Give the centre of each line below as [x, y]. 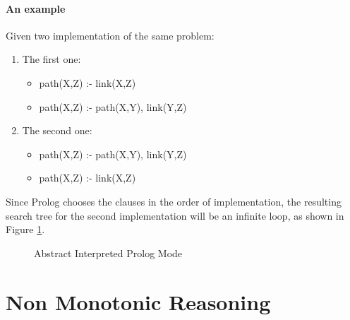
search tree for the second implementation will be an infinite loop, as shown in [175, 215]
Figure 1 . [25, 229]
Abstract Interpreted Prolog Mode [108, 253]
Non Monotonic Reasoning [138, 301]
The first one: [52, 59]
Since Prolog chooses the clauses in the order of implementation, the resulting [174, 201]
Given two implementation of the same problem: [110, 35]
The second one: [57, 130]
